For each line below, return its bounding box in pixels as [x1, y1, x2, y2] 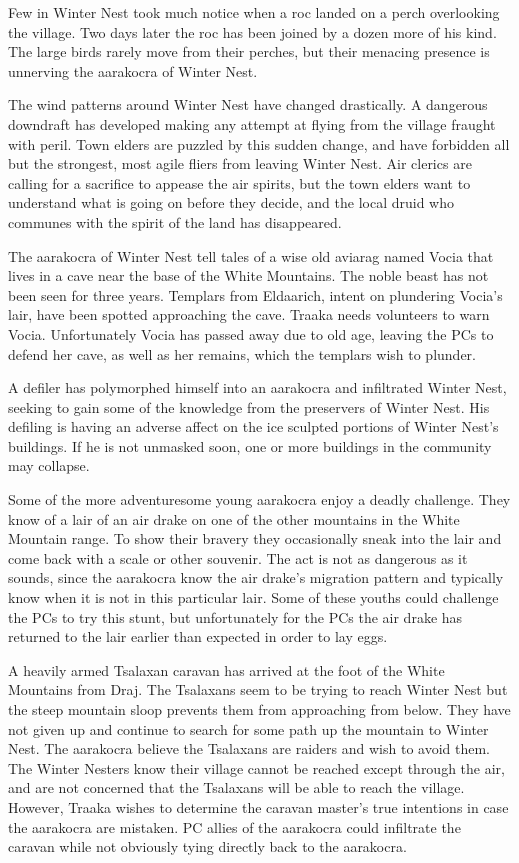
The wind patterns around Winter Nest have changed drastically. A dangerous [8, 94, 488, 115]
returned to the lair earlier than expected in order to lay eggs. [8, 626, 388, 647]
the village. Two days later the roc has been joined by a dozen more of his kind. [8, 21, 497, 42]
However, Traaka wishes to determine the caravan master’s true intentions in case [8, 796, 509, 817]
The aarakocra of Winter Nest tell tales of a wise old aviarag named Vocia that [8, 245, 494, 266]
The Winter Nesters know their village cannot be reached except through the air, [8, 757, 505, 778]
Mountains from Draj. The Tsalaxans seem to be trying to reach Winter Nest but [8, 679, 508, 700]
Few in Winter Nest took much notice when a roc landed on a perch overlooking [8, 2, 500, 22]
